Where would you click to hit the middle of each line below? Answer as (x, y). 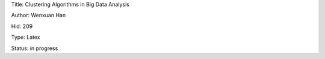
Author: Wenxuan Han (39, 15)
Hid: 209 (22, 26)
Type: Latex (26, 37)
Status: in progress (35, 48)
